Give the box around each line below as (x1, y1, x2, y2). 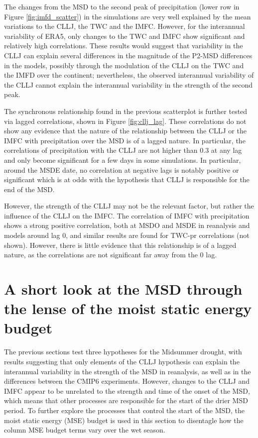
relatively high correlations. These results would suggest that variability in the (4, 40, 243, 51)
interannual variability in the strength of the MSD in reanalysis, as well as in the (4, 366, 251, 376)
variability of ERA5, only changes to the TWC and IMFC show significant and (4, 30, 245, 41)
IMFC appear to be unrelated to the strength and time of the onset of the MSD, (4, 385, 250, 396)
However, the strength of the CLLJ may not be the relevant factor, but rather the (4, 201, 254, 211)
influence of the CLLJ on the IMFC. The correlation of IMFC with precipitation (4, 210, 250, 220)
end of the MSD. (4, 184, 55, 194)
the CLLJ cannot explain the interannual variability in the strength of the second (4, 79, 253, 90)
